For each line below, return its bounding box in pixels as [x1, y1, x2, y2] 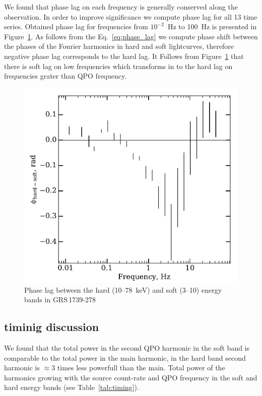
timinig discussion [4, 319, 99, 335]
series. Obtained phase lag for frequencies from [4, 21, 148, 32]
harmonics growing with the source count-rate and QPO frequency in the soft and [4, 372, 257, 382]
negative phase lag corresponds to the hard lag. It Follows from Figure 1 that [4, 50, 244, 61]
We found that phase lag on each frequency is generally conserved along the [4, 2, 238, 12]
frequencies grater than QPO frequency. [4, 71, 127, 81]
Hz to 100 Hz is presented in [167, 21, 257, 32]
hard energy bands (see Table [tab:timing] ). [4, 382, 139, 392]
